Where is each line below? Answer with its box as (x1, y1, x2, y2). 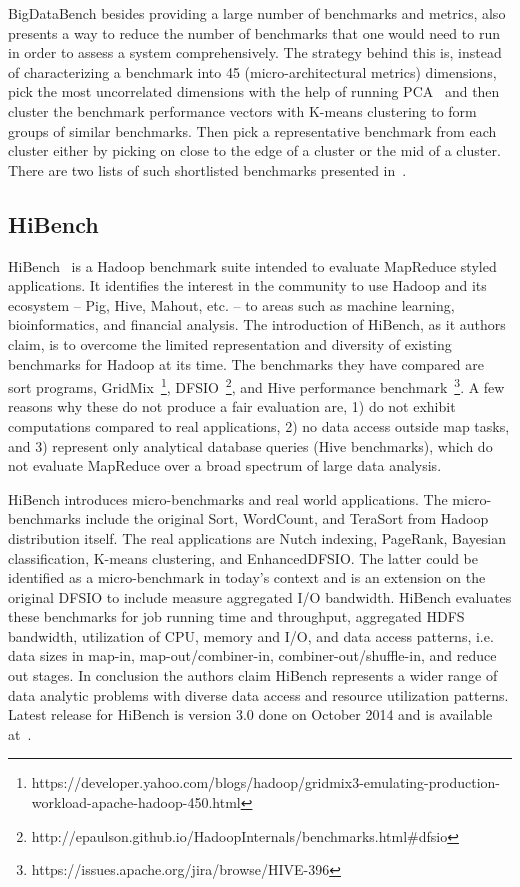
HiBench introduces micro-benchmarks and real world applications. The (8, 488, 448, 509)
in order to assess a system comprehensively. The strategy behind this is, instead (8, 42, 502, 63)
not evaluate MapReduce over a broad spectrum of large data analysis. (8, 455, 442, 476)
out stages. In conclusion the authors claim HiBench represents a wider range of (8, 665, 498, 686)
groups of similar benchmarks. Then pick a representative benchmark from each (8, 120, 497, 141)
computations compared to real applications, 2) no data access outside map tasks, (8, 415, 510, 436)
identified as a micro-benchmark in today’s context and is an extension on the (8, 567, 486, 588)
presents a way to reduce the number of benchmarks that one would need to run (8, 22, 500, 43)
